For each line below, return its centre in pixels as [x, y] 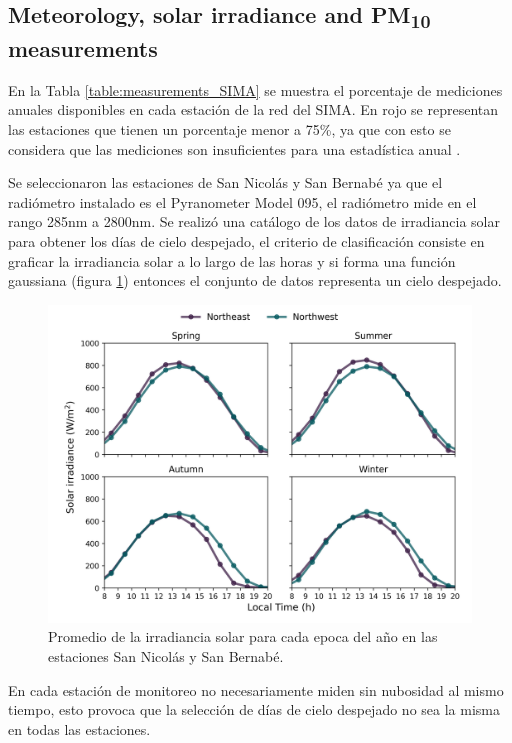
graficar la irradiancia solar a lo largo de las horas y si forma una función [232, 260]
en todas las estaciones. [79, 728]
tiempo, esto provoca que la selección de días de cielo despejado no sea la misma [254, 709]
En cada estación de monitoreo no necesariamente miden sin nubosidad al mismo [256, 689]
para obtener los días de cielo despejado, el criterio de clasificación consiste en [246, 241]
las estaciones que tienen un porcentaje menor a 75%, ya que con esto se [229, 129]
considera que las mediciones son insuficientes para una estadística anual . [234, 148]
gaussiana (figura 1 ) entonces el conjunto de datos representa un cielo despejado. [255, 280]
